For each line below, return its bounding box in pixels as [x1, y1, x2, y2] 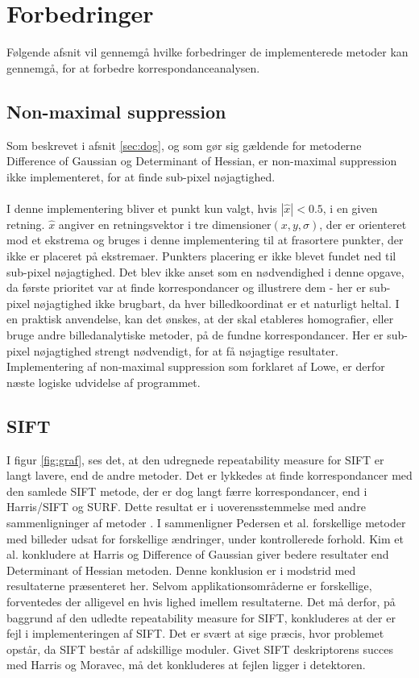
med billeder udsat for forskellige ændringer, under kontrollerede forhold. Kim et [6, 530, 404, 547]
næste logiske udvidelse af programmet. [6, 373, 201, 390]
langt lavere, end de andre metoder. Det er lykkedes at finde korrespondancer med [6, 467, 413, 484]
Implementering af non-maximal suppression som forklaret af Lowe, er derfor [6, 358, 385, 375]
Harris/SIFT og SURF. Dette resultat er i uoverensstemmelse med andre [6, 498, 366, 515]
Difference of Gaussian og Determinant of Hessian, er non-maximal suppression [6, 152, 397, 169]
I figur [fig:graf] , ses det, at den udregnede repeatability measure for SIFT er [6, 451, 384, 468]
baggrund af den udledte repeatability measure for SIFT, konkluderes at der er [6, 609, 396, 626]
